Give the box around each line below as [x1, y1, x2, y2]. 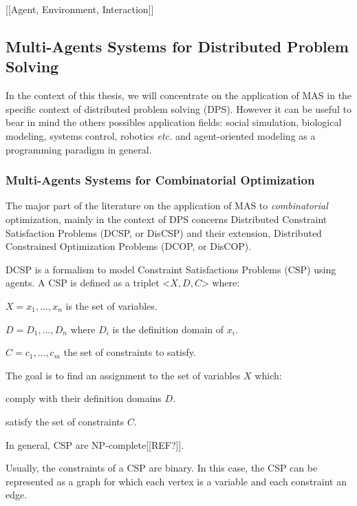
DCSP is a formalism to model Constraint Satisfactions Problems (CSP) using [6, 262, 336, 276]
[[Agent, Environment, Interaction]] [6, 2, 154, 16]
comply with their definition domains [6, 391, 162, 405]
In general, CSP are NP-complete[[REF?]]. [6, 437, 184, 452]
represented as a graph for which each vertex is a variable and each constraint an [6, 474, 347, 488]
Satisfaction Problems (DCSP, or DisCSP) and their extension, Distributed [6, 225, 322, 240]
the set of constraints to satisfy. [63, 345, 196, 359]
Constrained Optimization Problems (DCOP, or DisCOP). [6, 239, 252, 253]
